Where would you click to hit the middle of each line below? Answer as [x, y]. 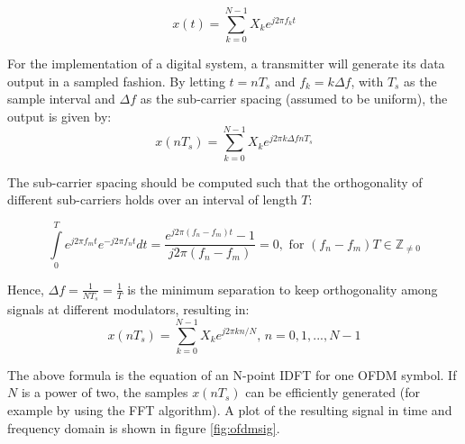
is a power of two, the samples [105, 392]
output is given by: [59, 116]
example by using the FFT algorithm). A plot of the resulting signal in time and [230, 410]
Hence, [26, 289]
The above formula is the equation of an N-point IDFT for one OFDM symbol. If [232, 374]
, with [367, 81]
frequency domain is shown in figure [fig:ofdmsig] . [144, 427]
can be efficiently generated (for [333, 392]
